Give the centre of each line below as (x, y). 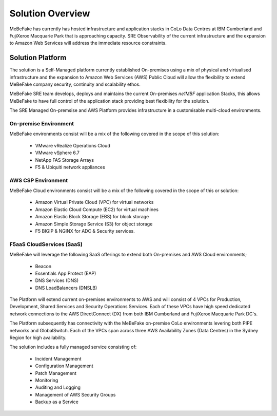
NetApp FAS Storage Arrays (65, 160)
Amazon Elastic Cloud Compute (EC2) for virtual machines (97, 209)
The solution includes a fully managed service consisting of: (73, 347)
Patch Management (56, 373)
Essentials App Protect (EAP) (66, 273)
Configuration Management (64, 366)
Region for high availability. (38, 338)
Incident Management (58, 358)
